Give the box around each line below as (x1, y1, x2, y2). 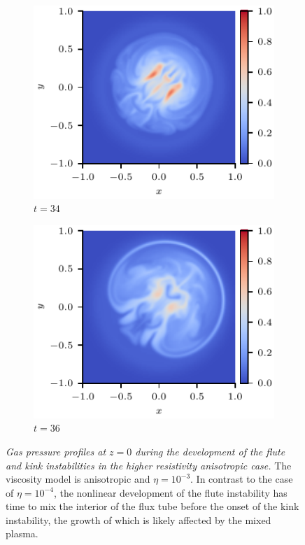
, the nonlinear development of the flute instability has (53, 485, 288, 500)
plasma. (6, 526, 38, 541)
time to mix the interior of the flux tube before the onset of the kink (6, 499, 299, 514)
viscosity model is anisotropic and (6, 472, 150, 486)
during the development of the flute (135, 444, 285, 458)
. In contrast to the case (190, 472, 293, 486)
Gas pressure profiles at (6, 444, 106, 458)
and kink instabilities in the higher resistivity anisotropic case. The (6, 458, 292, 472)
